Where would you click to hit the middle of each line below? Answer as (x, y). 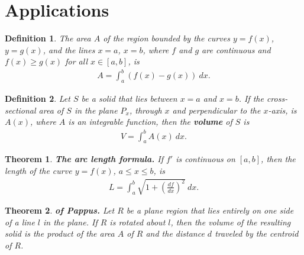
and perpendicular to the (216, 110)
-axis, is (282, 110)
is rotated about (138, 222)
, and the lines (69, 49)
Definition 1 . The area (48, 38)
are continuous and (236, 49)
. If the (251, 99)
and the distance (175, 233)
